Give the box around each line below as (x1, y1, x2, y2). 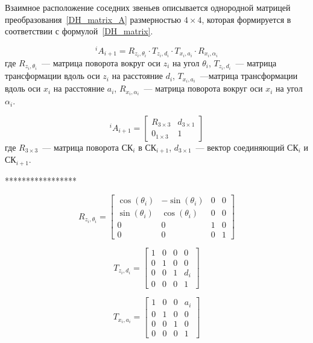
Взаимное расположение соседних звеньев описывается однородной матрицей (5, 1, 291, 13)
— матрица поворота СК (42, 140, 133, 153)
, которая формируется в (201, 13, 291, 25)
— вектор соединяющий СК (195, 140, 299, 153)
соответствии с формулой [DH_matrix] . (5, 25, 153, 37)
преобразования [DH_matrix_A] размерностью (5, 13, 182, 25)
